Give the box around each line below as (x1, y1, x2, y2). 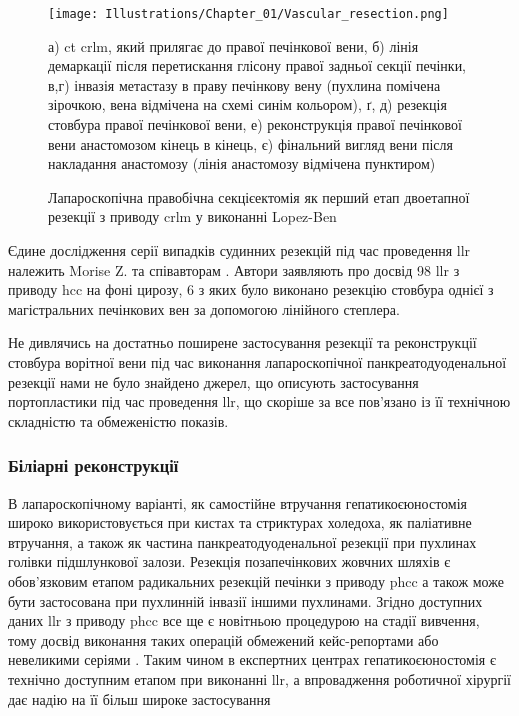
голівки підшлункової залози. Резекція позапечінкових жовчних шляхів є (8, 551, 451, 572)
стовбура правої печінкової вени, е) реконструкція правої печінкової (48, 114, 462, 135)
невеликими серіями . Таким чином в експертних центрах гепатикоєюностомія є (8, 649, 496, 670)
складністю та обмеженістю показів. (8, 410, 229, 431)
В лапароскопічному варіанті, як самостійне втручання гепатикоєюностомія (8, 492, 468, 513)
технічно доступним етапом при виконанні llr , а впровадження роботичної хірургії (8, 668, 511, 689)
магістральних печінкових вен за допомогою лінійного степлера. (8, 298, 400, 319)
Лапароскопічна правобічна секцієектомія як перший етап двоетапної (48, 186, 470, 207)
